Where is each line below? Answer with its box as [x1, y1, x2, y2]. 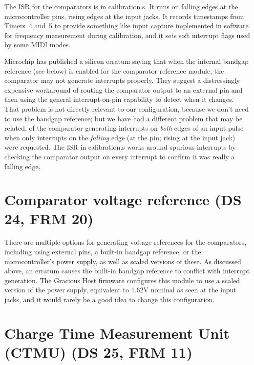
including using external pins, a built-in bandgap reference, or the [4, 247, 201, 256]
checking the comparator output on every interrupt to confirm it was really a [4, 151, 235, 161]
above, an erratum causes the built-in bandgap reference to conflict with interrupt [4, 266, 250, 276]
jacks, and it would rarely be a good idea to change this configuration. [4, 294, 215, 304]
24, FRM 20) [4, 209, 94, 229]
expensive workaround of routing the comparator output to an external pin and [4, 84, 243, 95]
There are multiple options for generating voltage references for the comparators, [4, 237, 247, 247]
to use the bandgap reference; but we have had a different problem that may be [4, 113, 243, 123]
